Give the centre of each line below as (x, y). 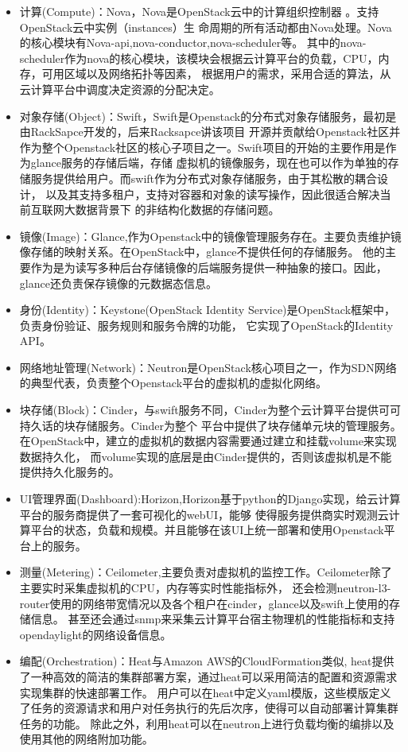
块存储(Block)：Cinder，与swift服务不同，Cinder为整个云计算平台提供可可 (210, 410)
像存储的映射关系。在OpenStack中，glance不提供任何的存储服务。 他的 (202, 252)
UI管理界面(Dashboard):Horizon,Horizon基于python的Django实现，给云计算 (210, 499)
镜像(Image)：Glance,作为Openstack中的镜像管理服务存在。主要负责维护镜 (210, 236)
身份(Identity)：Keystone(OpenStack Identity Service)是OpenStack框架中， (208, 310)
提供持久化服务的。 (70, 472)
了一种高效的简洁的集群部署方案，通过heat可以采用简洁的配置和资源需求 (208, 676)
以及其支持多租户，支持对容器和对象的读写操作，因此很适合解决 (213, 194)
